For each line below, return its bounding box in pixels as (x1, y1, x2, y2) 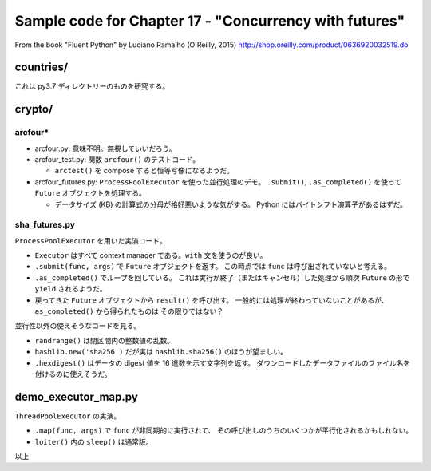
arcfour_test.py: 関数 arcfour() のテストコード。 (34, 155, 200, 164)
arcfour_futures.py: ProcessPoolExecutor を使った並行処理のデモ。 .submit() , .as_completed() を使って (34, 176, 402, 187)
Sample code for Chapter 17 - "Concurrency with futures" (14, 12, 405, 30)
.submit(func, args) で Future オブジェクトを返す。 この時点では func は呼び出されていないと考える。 (34, 262, 391, 271)
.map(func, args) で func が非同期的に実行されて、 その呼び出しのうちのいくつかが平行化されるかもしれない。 (34, 425, 413, 435)
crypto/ (14, 102, 53, 116)
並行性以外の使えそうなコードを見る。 (14, 321, 141, 330)
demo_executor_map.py (14, 390, 139, 403)
